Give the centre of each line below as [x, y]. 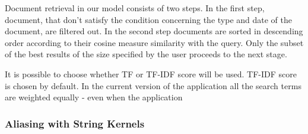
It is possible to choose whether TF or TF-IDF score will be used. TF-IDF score [151, 73]
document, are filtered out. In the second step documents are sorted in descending [154, 31]
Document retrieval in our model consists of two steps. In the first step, [135, 8]
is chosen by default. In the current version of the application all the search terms [153, 85]
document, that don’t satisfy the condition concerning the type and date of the [149, 19]
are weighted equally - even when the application [94, 97]
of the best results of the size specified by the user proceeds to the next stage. [146, 54]
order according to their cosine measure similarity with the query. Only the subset [154, 42]
